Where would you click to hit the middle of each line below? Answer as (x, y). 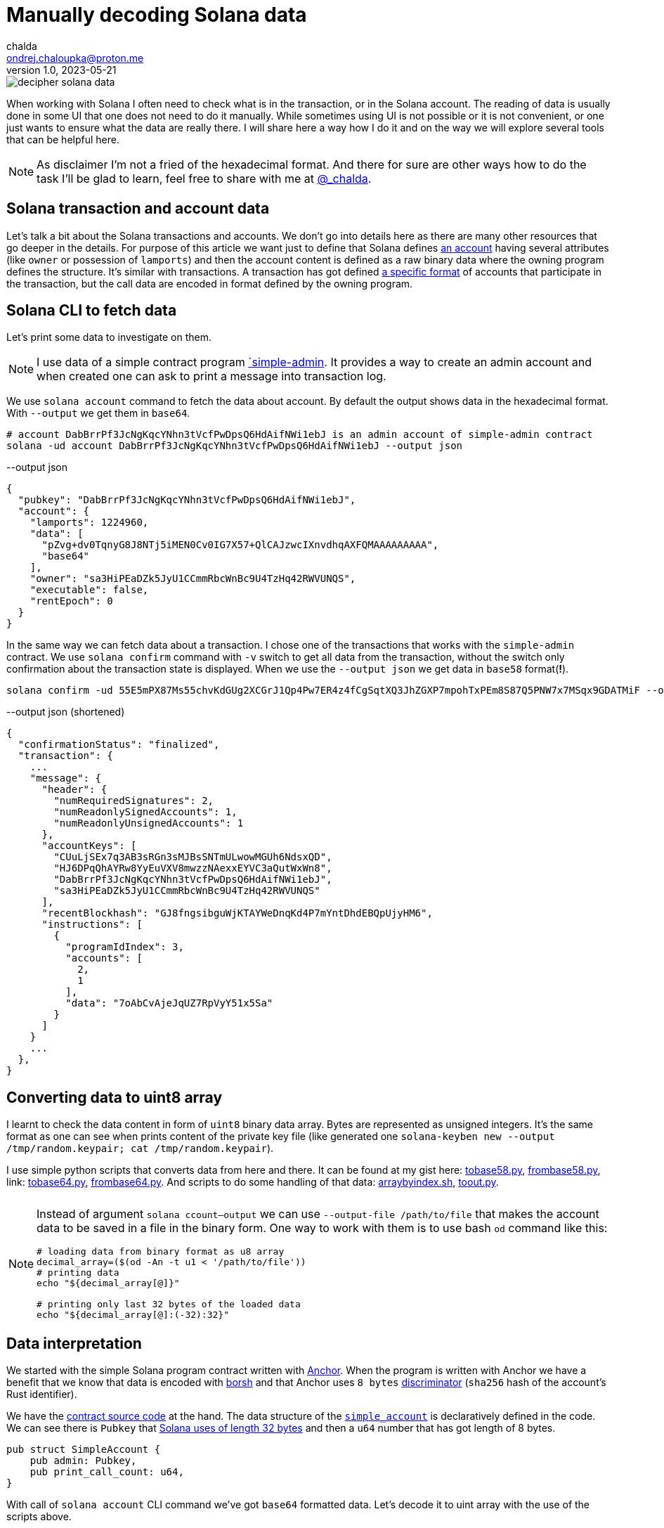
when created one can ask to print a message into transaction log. (211, 376)
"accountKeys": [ (89, 846)
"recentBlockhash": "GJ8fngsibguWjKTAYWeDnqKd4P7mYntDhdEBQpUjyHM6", (237, 913)
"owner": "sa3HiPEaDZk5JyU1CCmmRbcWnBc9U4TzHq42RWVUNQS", (193, 579)
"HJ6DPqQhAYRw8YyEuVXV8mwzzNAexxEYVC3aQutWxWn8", (193, 868)
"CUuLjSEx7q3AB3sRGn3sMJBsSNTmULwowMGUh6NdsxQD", (193, 857)
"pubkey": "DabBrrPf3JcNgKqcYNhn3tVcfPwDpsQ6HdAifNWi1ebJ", (187, 500)
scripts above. (39, 1517)
